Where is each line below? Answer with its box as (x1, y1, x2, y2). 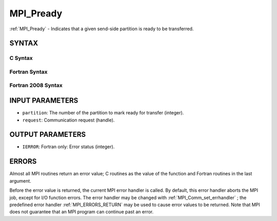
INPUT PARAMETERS (9, 96, 78, 105)
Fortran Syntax (9, 68, 48, 75)
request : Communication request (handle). (22, 117, 115, 123)
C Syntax (9, 54, 33, 62)
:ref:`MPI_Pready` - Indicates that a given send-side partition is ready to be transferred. (9, 26, 194, 32)
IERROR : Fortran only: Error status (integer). (22, 144, 115, 150)
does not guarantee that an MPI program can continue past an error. (9, 209, 154, 215)
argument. (9, 177, 32, 184)
